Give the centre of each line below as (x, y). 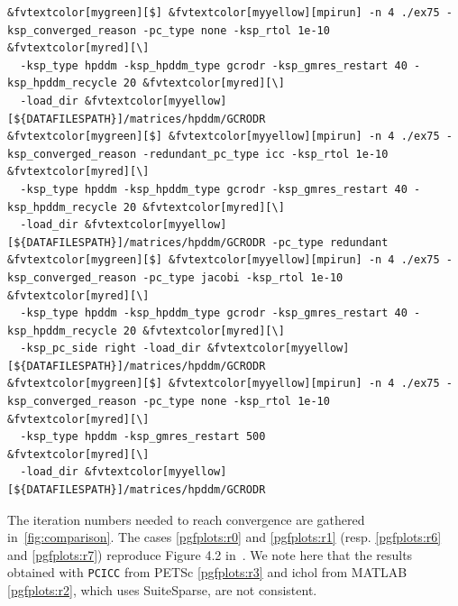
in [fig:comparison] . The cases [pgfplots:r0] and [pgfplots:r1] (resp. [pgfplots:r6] (224, 537)
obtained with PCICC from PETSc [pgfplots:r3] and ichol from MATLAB (207, 572)
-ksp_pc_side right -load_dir (110, 349)
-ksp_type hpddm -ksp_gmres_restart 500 (143, 437)
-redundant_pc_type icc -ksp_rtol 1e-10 (266, 154)
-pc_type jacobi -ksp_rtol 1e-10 (243, 277)
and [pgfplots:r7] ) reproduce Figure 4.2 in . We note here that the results (210, 554)
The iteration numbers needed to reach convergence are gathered (186, 519)
